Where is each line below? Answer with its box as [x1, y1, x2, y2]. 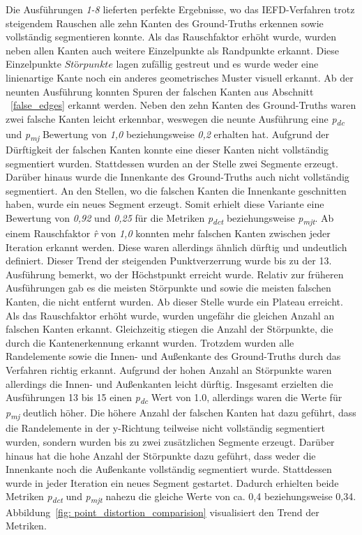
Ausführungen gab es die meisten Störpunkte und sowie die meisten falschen [6, 280, 331, 295]
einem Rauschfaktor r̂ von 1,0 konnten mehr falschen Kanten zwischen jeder [6, 226, 331, 241]
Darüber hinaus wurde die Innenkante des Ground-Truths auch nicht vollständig [6, 169, 349, 184]
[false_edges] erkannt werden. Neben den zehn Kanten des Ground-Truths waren [10, 98, 356, 112]
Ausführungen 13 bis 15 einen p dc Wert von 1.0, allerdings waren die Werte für [6, 390, 342, 407]
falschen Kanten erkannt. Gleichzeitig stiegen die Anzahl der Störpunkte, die [6, 322, 333, 336]
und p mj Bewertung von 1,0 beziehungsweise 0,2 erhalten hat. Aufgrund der [6, 126, 330, 143]
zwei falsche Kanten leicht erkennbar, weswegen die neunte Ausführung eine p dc [6, 111, 345, 128]
